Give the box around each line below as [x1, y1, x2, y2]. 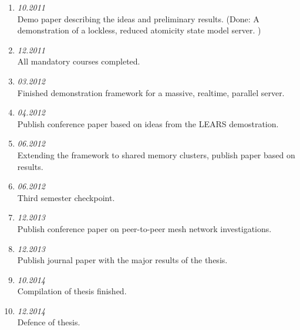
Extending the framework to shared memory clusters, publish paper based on [17, 148, 295, 161]
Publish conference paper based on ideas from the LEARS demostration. [17, 117, 279, 130]
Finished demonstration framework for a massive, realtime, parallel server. [17, 86, 285, 98]
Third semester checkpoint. [17, 191, 115, 203]
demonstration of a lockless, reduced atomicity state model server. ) [17, 24, 261, 36]
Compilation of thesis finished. [17, 285, 127, 297]
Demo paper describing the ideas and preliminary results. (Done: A [17, 12, 259, 25]
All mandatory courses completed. [17, 55, 140, 67]
